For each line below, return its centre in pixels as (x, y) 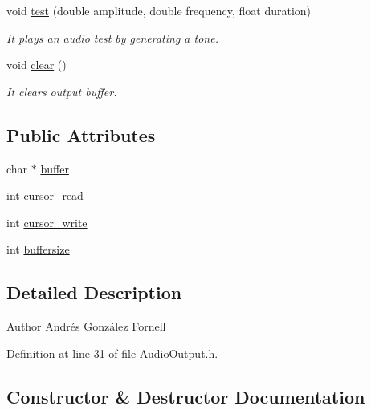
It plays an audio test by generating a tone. (112, 37)
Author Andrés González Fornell (86, 326)
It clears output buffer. (62, 91)
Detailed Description (94, 292)
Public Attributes (81, 134)
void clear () (37, 65)
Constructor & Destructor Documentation (186, 396)
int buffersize (38, 249)
